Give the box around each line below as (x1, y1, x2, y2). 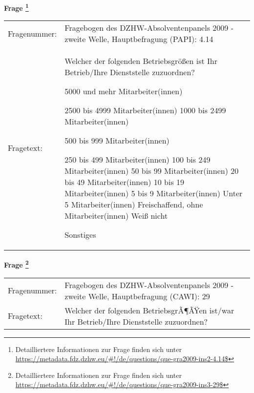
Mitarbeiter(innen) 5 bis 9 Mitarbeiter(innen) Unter (64, 187, 243, 199)
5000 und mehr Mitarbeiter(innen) (64, 85, 183, 97)
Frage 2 (4, 258, 29, 269)
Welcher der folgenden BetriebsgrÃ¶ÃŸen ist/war (64, 304, 234, 316)
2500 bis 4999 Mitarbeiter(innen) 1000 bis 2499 (64, 104, 226, 116)
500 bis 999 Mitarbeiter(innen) (64, 135, 169, 146)
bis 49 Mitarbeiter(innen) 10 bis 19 (64, 176, 185, 188)
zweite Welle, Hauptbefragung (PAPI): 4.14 (64, 33, 213, 45)
